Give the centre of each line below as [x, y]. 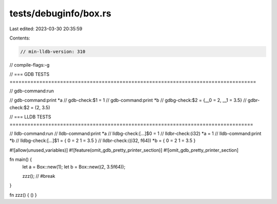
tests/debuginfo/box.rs [60, 13]
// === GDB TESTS [29, 74]
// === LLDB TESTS [30, 117]
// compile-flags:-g [29, 65]
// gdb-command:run [32, 91]
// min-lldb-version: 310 [53, 52]
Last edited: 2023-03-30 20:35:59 [46, 29]
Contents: [20, 38]
